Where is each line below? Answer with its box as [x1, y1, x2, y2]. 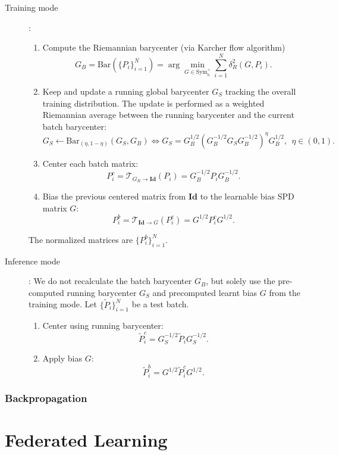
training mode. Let [29, 298, 97, 310]
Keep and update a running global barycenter [42, 85, 209, 97]
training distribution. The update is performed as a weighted [42, 96, 265, 109]
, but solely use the [206, 275, 275, 287]
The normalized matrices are [29, 233, 133, 245]
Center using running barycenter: [42, 319, 164, 332]
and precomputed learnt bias [152, 286, 258, 298]
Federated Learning [5, 427, 168, 451]
